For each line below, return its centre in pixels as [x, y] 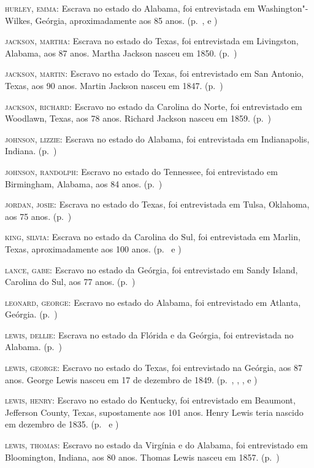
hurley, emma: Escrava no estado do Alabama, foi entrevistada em [130, 8]
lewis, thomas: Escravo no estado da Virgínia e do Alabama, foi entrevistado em [156, 445]
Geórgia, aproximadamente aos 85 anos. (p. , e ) [126, 20]
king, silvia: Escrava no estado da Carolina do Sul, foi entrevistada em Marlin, [153, 237]
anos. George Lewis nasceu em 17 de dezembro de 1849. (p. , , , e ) [131, 379]
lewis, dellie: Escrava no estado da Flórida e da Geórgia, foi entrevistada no [149, 334]
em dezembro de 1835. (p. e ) [62, 424]
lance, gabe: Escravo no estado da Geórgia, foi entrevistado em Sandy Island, [151, 269]
